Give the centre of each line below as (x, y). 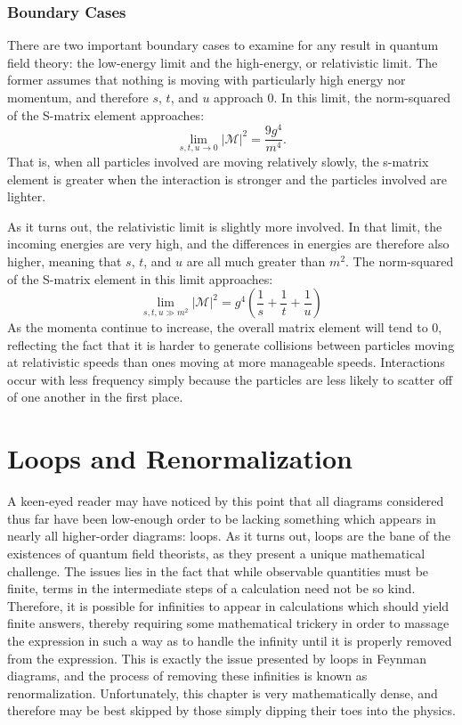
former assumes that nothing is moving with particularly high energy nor (207, 80)
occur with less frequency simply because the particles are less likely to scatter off (230, 379)
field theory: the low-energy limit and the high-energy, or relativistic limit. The (223, 62)
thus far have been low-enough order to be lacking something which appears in (222, 518)
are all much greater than (256, 261)
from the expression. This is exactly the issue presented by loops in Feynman (217, 658)
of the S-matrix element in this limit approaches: (140, 278)
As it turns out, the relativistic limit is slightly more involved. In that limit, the (225, 226)
